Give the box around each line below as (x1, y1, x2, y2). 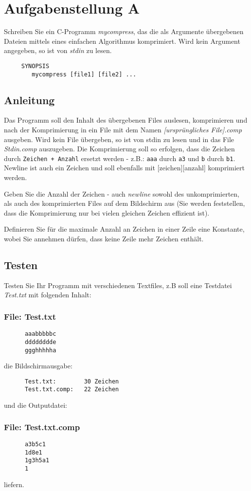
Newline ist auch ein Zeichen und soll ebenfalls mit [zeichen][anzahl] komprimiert (4, 163, 245, 173)
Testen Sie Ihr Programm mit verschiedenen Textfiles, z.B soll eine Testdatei (4, 280, 232, 290)
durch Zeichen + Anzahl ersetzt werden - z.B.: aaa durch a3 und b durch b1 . (4, 153, 235, 163)
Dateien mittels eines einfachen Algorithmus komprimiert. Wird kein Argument (4, 36, 240, 46)
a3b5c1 (24, 440, 46, 448)
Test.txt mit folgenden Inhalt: (4, 290, 91, 300)
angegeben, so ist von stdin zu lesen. (4, 45, 112, 55)
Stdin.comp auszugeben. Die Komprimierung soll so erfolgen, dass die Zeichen (4, 144, 235, 154)
